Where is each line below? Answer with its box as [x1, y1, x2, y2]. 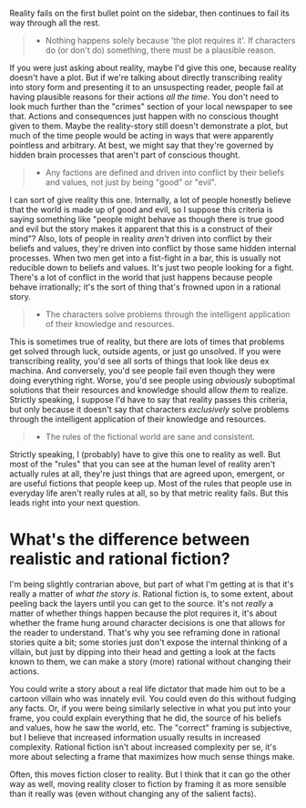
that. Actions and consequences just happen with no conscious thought [9, 111, 280, 121]
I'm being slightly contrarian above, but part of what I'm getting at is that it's [9, 578, 294, 589]
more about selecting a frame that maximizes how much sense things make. [9, 751, 295, 762]
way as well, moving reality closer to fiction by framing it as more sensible [9, 778, 287, 789]
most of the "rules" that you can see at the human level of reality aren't [9, 459, 276, 469]
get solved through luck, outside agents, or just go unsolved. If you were [9, 346, 281, 356]
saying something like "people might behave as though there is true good [9, 214, 285, 224]
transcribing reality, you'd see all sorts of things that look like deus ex [9, 355, 270, 366]
